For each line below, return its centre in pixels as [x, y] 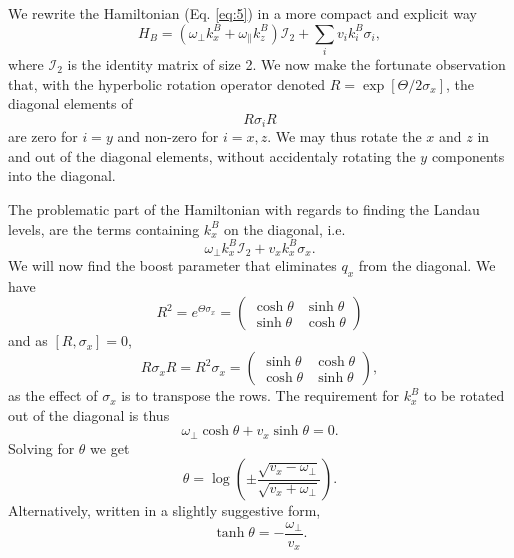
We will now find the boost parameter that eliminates [172, 265]
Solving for [41, 447]
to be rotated [464, 395]
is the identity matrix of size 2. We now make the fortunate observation [286, 63]
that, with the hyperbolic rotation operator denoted [167, 83]
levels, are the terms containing [104, 228]
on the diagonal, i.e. [285, 228]
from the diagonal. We [427, 265]
